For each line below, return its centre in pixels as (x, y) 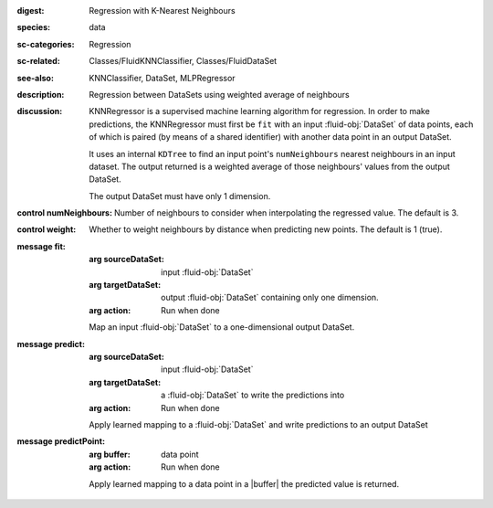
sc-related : (39, 61)
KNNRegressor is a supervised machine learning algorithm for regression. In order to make (260, 111)
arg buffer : (110, 454)
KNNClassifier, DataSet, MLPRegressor (163, 78)
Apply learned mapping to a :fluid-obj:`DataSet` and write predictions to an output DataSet (258, 424)
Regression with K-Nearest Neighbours (163, 11)
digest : (31, 11)
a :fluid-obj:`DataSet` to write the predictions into (253, 395)
